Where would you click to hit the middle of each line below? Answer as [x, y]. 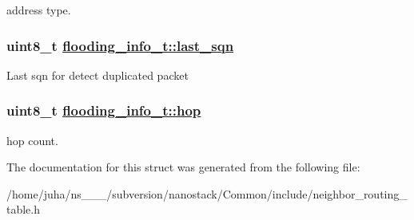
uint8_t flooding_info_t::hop [104, 110]
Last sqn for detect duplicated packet [98, 75]
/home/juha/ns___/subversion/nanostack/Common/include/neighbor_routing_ [207, 193]
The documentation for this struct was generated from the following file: [183, 167]
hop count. [32, 140]
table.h [24, 209]
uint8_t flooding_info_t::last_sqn [120, 45]
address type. [39, 10]
